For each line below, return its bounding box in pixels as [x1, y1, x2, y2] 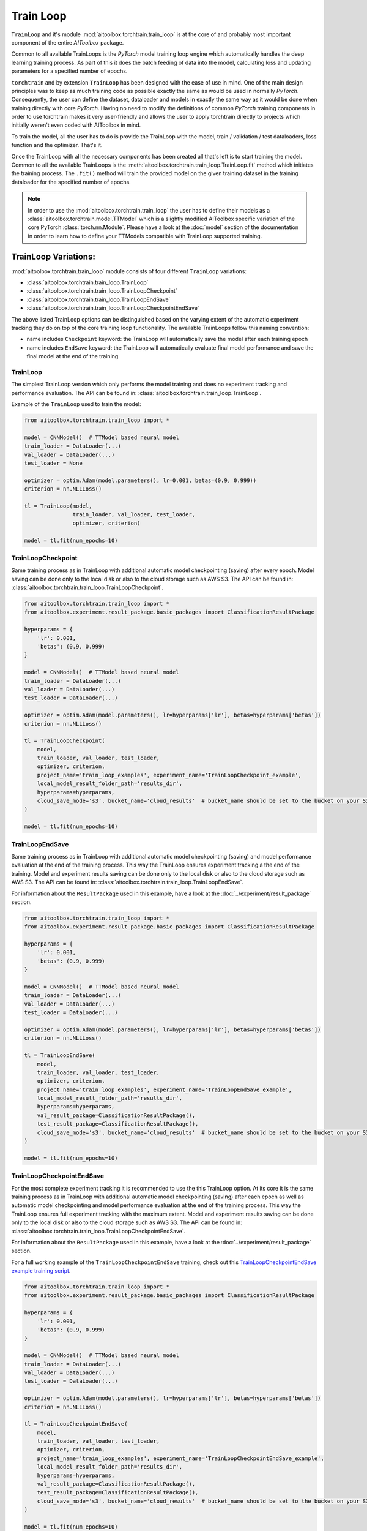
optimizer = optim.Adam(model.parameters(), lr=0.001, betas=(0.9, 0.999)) [24, 476, 257, 484]
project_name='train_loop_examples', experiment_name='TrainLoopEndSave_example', [37, 1086, 292, 1093]
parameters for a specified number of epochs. [11, 67, 128, 75]
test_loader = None [24, 460, 83, 467]
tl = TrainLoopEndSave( [24, 1052, 96, 1059]
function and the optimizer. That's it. [11, 141, 103, 149]
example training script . [11, 1267, 71, 1274]
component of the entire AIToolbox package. [11, 39, 124, 46]
